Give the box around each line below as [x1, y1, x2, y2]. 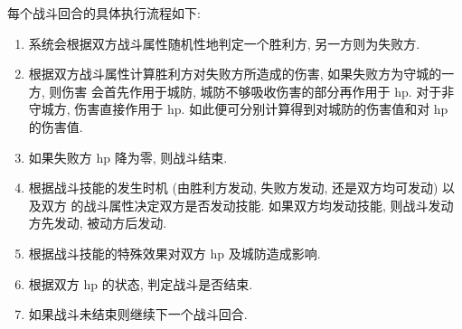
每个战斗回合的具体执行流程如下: [7, 4, 201, 22]
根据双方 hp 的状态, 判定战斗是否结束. [28, 274, 253, 293]
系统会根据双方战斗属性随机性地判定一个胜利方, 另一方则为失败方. [28, 33, 420, 52]
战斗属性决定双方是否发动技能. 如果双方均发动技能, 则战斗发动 [83, 195, 454, 214]
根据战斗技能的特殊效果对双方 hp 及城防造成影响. [28, 243, 321, 262]
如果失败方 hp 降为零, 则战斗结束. [28, 147, 228, 166]
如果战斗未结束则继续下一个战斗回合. [28, 305, 248, 324]
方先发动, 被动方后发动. [28, 213, 167, 232]
